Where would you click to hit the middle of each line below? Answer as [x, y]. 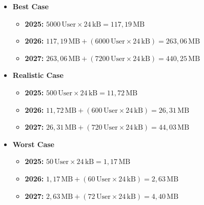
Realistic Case [38, 75]
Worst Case [33, 144]
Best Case [30, 6]
